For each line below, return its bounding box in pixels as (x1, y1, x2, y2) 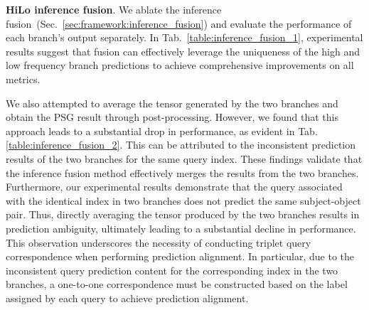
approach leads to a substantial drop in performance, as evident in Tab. (6, 123, 318, 138)
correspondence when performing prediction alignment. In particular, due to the (6, 249, 355, 264)
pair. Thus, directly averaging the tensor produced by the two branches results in (6, 207, 360, 222)
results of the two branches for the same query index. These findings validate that (6, 151, 363, 166)
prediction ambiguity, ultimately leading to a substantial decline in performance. (6, 220, 356, 235)
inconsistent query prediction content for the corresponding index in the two (6, 262, 338, 277)
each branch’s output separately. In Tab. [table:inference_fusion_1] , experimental (6, 30, 363, 45)
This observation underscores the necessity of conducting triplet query (6, 235, 311, 250)
